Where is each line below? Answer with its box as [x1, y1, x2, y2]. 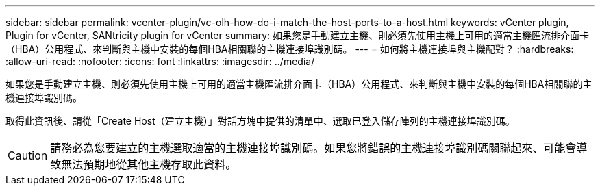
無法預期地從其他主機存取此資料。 [61, 157, 237, 171]
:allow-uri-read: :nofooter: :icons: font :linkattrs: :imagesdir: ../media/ [5, 55, 315, 67]
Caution [8, 149, 48, 162]
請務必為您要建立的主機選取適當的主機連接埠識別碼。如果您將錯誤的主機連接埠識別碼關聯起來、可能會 [50, 141, 577, 155]
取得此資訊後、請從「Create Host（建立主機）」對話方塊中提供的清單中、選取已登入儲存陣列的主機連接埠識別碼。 [5, 115, 515, 127]
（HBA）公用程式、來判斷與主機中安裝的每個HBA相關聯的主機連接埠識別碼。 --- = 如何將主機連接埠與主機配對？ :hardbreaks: [5, 43, 574, 55]
